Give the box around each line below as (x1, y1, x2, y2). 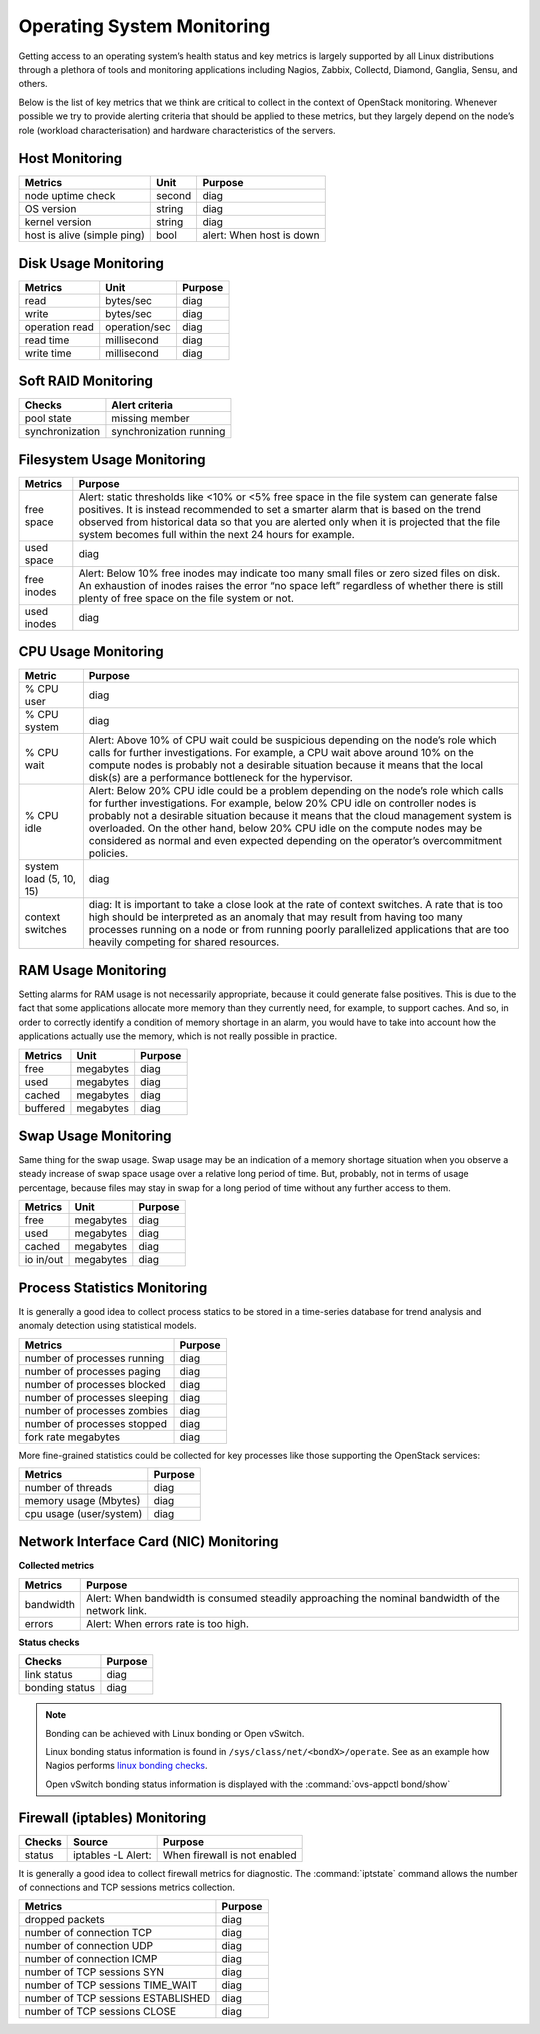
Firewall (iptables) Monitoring (18, 1809, 207, 1826)
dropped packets (24, 1913, 105, 1927)
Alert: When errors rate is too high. (86, 1616, 250, 1630)
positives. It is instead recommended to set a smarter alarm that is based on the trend (78, 502, 482, 516)
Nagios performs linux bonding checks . (45, 1760, 209, 1772)
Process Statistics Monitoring (18, 1279, 208, 1296)
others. (18, 78, 49, 90)
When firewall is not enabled (162, 1848, 297, 1862)
